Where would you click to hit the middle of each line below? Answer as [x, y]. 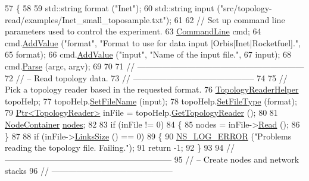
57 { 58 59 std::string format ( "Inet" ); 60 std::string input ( [113, 8]
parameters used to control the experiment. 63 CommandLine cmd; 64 [133, 31]
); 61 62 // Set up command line [225, 19]
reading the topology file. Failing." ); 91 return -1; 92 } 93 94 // [120, 147]
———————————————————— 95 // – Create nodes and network [152, 159]
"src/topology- [246, 8]
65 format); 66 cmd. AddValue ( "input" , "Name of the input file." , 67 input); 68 [148, 54]
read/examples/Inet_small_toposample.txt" [85, 19]
